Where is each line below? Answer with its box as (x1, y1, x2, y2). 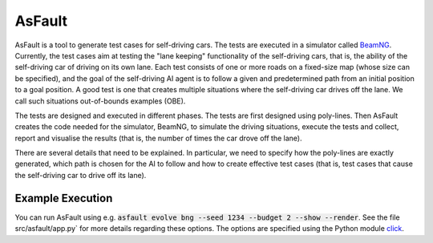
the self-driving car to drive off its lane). (14, 170, 147, 180)
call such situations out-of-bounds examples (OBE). (14, 96, 186, 106)
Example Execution (14, 191, 113, 205)
